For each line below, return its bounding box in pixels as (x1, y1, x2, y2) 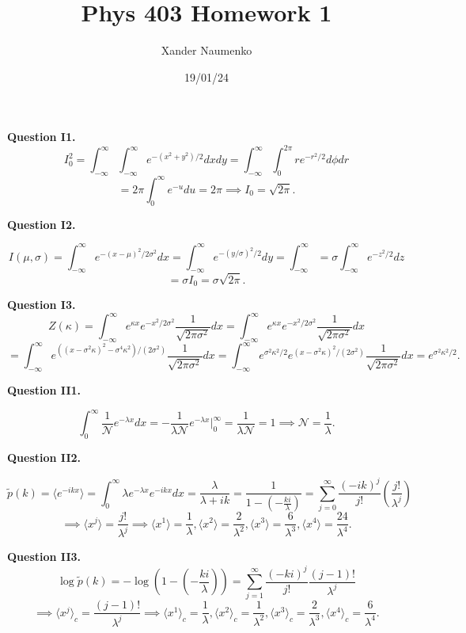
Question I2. (7, 215, 76, 232)
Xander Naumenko (161, 42, 252, 59)
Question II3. (7, 548, 81, 565)
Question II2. (7, 449, 81, 466)
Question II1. (7, 382, 81, 398)
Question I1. (7, 128, 76, 145)
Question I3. (7, 296, 76, 312)
